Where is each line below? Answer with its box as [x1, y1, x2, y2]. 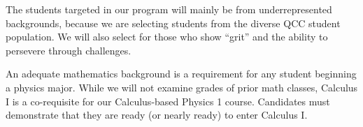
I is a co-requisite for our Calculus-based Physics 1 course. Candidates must [6, 94, 330, 108]
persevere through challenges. [6, 43, 131, 57]
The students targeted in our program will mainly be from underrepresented [6, 2, 332, 16]
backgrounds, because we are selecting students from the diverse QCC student [6, 15, 341, 30]
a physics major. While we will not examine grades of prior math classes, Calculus [6, 80, 358, 94]
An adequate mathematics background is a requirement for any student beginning [6, 66, 357, 81]
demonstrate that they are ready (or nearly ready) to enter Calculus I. [6, 107, 308, 122]
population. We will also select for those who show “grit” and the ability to [6, 29, 328, 44]
